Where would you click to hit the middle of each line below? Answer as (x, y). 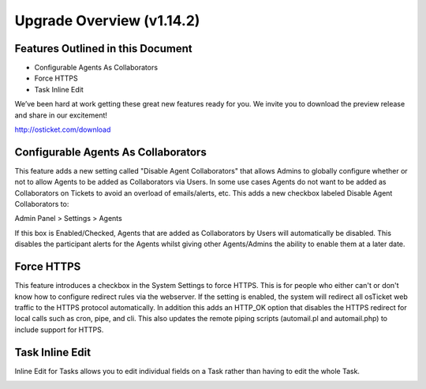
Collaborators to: (42, 204)
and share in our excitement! (61, 115)
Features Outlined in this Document (103, 49)
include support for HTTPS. (59, 329)
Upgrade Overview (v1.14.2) (107, 21)
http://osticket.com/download (63, 129)
